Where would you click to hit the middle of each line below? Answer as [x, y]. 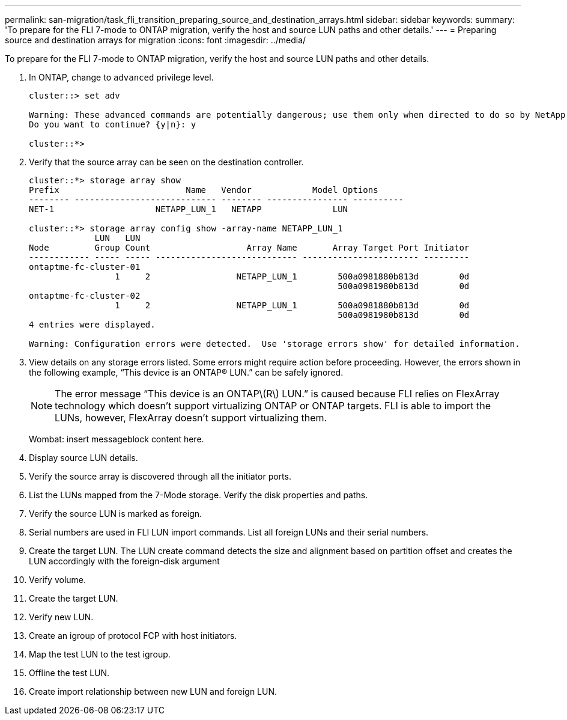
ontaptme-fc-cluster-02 [85, 296]
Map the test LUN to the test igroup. [100, 654]
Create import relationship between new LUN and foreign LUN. [153, 691]
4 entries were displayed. [92, 325]
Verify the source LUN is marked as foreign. [116, 514]
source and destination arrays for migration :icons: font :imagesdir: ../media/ [156, 40]
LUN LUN [117, 238]
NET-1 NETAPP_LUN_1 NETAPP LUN [189, 209]
